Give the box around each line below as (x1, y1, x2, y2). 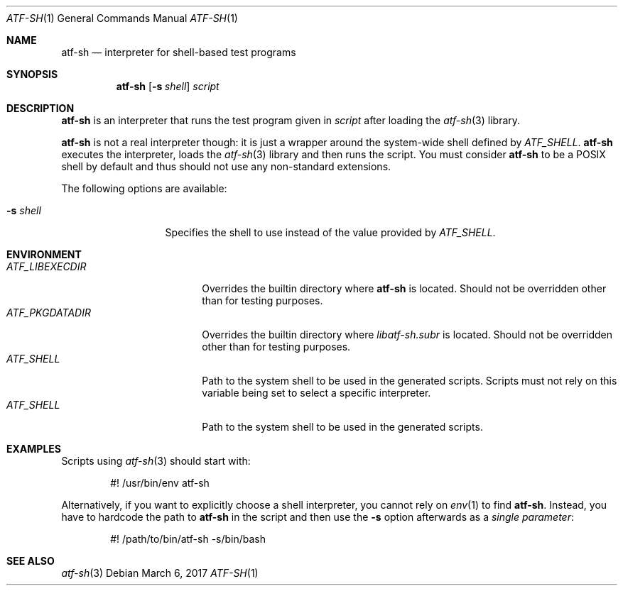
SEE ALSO (6, 555, 55, 567)
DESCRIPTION (6, 102, 75, 114)
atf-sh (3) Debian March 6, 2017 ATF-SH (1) (61, 567, 259, 579)
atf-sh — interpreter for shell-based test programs (61, 46, 296, 58)
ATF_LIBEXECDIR (6, 260, 87, 272)
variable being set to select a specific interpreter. (202, 387, 431, 399)
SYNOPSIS (6, 68, 58, 80)
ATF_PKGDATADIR (6, 306, 91, 319)
